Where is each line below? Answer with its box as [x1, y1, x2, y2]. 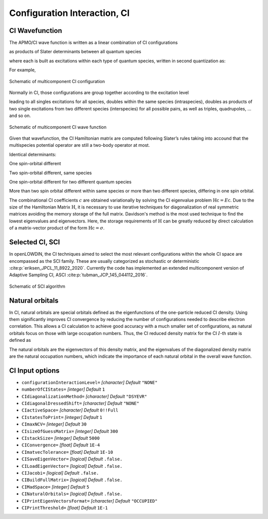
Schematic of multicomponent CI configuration [9, 78, 105, 84]
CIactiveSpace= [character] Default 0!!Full [21, 407, 119, 413]
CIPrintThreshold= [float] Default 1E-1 [21, 505, 108, 511]
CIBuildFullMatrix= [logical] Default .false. [21, 477, 123, 483]
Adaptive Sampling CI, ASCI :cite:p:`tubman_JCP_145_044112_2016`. [9, 272, 148, 278]
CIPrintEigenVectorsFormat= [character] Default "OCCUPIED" [21, 498, 158, 504]
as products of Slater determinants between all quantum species [9, 49, 141, 55]
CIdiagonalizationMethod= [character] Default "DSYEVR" [21, 393, 147, 399]
